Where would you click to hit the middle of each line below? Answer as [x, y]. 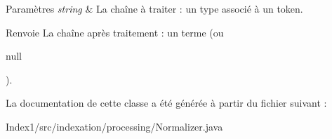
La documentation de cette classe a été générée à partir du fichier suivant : [166, 103]
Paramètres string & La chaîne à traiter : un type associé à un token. [154, 8]
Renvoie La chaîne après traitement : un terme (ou [115, 32]
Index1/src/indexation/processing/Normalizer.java [114, 126]
